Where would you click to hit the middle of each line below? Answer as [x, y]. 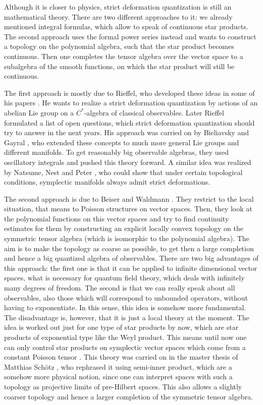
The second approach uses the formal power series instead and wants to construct [130, 36]
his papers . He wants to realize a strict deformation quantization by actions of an [131, 103]
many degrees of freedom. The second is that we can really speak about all [120, 288]
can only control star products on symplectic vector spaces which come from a [125, 347]
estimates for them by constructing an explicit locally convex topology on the [124, 228]
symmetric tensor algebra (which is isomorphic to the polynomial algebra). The [127, 238]
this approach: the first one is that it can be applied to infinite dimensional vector [131, 268]
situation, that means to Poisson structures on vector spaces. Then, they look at [128, 209]
